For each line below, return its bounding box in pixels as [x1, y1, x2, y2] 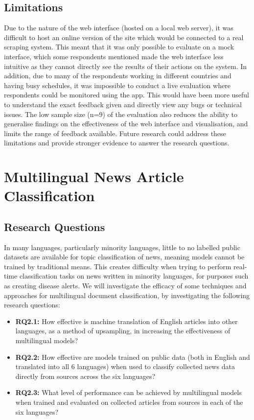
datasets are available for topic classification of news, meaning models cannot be [4, 252, 245, 262]
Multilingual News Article [4, 166, 184, 187]
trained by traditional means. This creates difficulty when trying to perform [4, 261, 231, 271]
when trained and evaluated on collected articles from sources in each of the [15, 397, 243, 407]
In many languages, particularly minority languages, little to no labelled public [4, 242, 240, 252]
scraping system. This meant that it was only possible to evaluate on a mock [4, 42, 234, 52]
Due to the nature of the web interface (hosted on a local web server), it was [4, 23, 233, 33]
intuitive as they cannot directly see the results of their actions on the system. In [4, 61, 247, 71]
